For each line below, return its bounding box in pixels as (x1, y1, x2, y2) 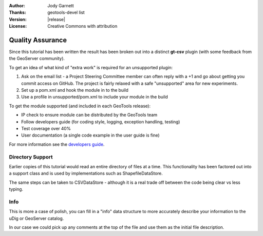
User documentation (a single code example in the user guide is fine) (21, 132, 160, 138)
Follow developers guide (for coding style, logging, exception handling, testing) (21, 118, 180, 124)
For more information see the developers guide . (9, 141, 105, 147)
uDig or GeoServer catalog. (9, 215, 64, 221)
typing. (9, 186, 23, 192)
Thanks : (9, 10, 26, 16)
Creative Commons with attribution (47, 23, 118, 29)
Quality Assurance (9, 36, 67, 44)
